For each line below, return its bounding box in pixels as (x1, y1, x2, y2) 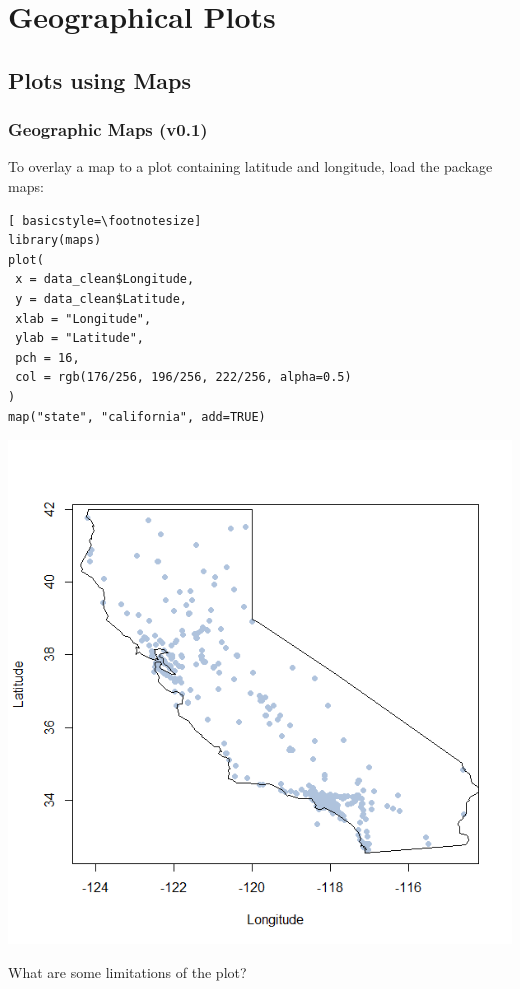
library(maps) (8, 233, 102, 248)
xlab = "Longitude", (15, 311, 152, 326)
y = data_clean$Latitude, (15, 291, 187, 306)
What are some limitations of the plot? (8, 961, 247, 982)
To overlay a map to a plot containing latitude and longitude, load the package (8, 156, 493, 177)
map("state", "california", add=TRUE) (8, 409, 266, 424)
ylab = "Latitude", (15, 331, 145, 346)
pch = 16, (15, 350, 80, 365)
